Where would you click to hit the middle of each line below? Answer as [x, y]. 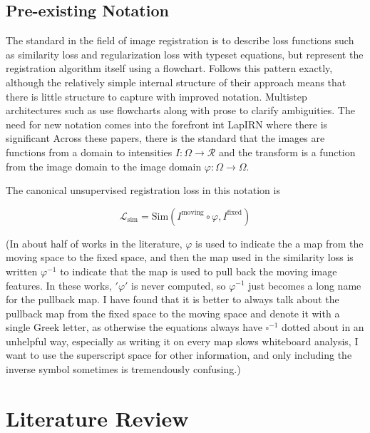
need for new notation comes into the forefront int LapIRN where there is [167, 124]
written [22, 271]
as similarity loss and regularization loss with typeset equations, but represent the [185, 54]
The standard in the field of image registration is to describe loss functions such [180, 40]
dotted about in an [323, 327]
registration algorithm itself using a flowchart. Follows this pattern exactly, [169, 68]
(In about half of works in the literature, [94, 243]
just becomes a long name [305, 285]
